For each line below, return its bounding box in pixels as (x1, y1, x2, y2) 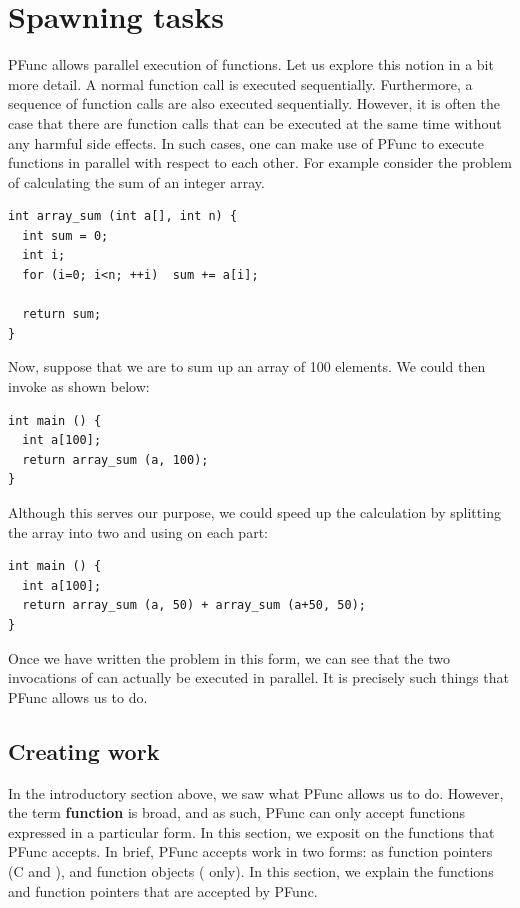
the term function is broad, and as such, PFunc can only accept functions (8, 802, 466, 823)
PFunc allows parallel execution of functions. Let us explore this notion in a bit (8, 54, 494, 75)
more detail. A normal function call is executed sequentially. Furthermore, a (8, 73, 473, 94)
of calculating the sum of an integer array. (8, 171, 265, 192)
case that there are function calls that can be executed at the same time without (8, 112, 502, 133)
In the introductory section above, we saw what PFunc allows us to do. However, (8, 782, 504, 803)
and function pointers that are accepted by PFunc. (8, 880, 318, 901)
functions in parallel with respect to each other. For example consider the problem (8, 152, 512, 173)
